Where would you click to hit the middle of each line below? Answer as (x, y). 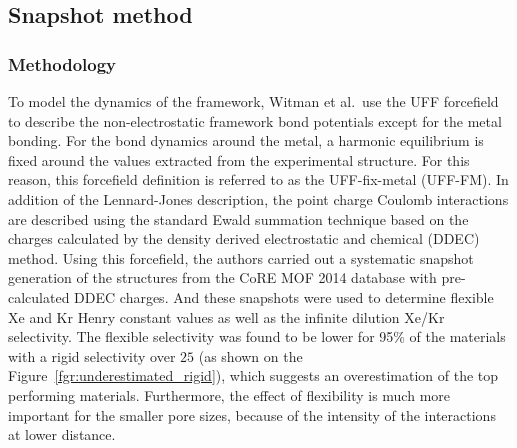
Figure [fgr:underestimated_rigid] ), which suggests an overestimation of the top (253, 375)
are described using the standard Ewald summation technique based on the (238, 218)
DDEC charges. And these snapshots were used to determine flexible (284, 296)
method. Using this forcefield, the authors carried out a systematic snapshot (241, 257)
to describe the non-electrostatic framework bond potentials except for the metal (255, 120)
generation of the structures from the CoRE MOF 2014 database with (222, 277)
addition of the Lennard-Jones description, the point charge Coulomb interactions (258, 198)
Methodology (62, 63)
